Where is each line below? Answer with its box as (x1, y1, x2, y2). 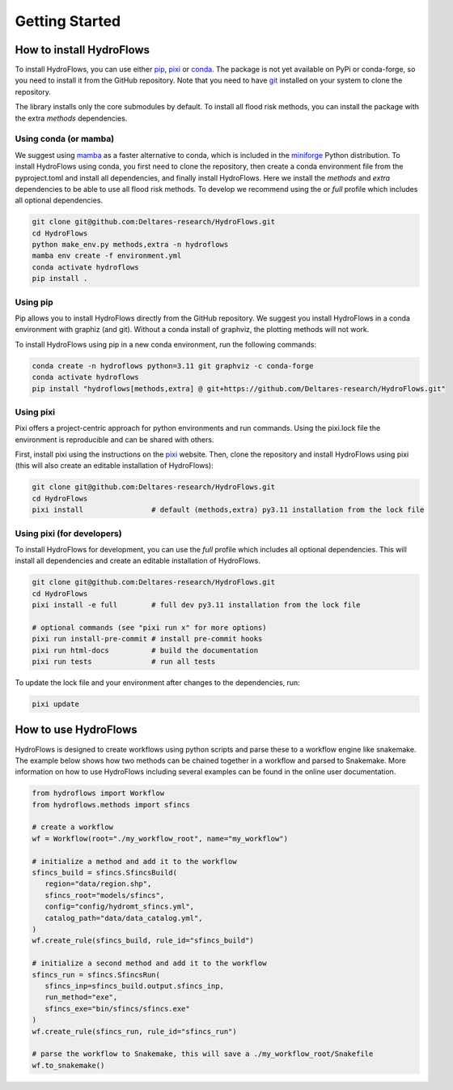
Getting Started (15, 12, 121, 30)
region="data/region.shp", (44, 879, 152, 888)
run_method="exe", (44, 993, 118, 1002)
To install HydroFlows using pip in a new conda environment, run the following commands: (15, 339, 317, 349)
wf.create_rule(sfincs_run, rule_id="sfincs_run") (32, 1027, 238, 1036)
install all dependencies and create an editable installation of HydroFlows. (15, 556, 260, 566)
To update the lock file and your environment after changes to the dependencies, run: (15, 678, 301, 688)
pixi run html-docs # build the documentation (32, 645, 259, 655)
